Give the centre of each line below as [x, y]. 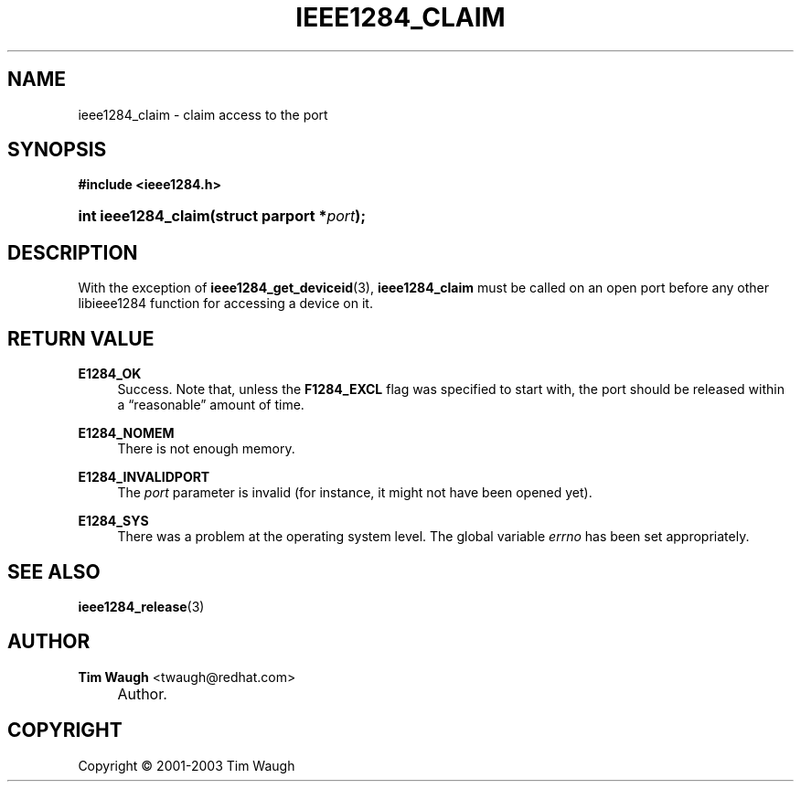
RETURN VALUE [81, 338]
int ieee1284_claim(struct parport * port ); [222, 216]
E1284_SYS [113, 521]
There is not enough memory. [206, 449]
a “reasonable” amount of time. [211, 405]
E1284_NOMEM [126, 433]
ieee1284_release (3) [141, 606]
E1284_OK [110, 374]
